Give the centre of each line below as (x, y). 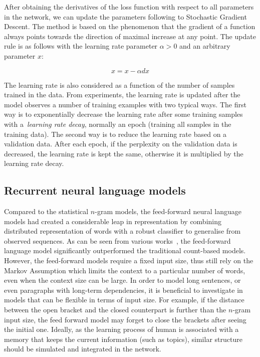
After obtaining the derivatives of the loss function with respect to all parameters (129, 7)
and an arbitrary (205, 46)
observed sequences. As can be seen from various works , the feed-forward (117, 240)
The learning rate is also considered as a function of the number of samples (119, 84)
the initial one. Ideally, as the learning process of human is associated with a (121, 329)
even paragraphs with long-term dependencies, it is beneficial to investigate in (123, 290)
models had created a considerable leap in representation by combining (113, 221)
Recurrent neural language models (95, 190)
